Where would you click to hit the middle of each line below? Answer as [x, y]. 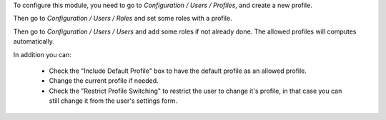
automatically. [34, 41]
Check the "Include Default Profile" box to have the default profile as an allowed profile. [178, 71]
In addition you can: [42, 54]
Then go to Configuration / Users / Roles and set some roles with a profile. [123, 19]
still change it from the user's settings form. [113, 101]
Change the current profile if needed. [104, 81]
